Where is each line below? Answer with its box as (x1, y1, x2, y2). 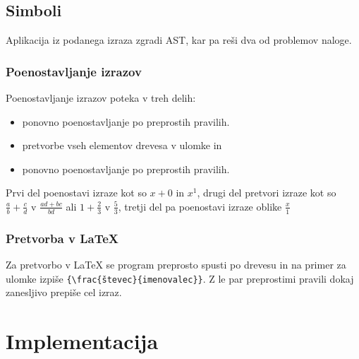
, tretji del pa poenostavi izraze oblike (118, 199, 282, 213)
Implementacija (6, 326, 159, 355)
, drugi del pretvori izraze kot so (197, 185, 336, 200)
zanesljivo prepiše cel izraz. (6, 285, 122, 300)
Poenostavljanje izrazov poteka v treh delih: (6, 90, 196, 105)
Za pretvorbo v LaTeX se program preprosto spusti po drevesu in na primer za (6, 257, 346, 272)
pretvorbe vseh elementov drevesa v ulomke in (22, 138, 222, 153)
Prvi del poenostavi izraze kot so (6, 185, 147, 200)
